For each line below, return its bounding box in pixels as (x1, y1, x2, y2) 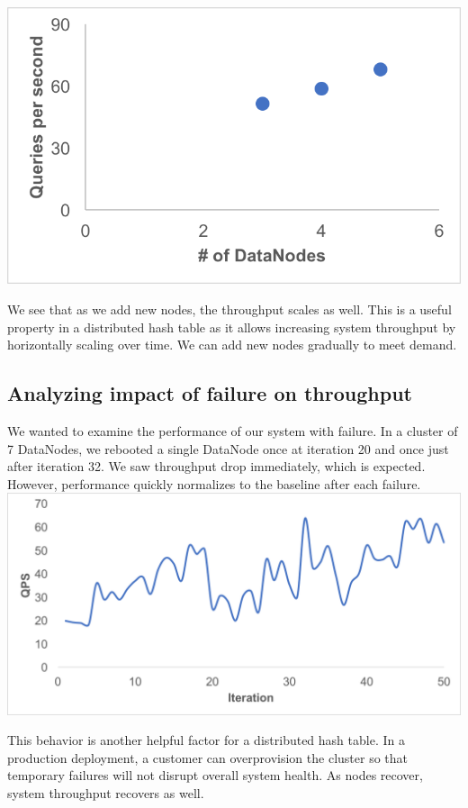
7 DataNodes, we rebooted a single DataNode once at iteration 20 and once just (7, 439, 449, 458)
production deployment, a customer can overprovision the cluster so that (7, 748, 409, 767)
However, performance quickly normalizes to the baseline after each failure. (7, 474, 421, 493)
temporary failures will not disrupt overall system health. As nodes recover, (7, 766, 423, 785)
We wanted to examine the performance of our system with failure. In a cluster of (7, 422, 458, 440)
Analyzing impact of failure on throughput (7, 379, 412, 407)
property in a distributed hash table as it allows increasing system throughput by (7, 317, 456, 336)
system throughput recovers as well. (7, 783, 204, 802)
